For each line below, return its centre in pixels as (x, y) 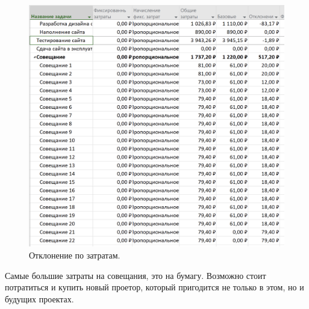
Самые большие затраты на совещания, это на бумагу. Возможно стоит (136, 275)
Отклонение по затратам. (75, 255)
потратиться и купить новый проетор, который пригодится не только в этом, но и (154, 287)
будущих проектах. (39, 298)
